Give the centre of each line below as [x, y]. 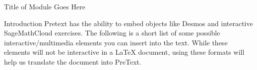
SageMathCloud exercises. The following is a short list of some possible [112, 33]
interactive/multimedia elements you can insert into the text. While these [116, 42]
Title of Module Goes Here [45, 6]
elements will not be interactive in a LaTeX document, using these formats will [124, 52]
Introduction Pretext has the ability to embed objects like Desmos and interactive [128, 23]
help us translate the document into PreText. [73, 61]
